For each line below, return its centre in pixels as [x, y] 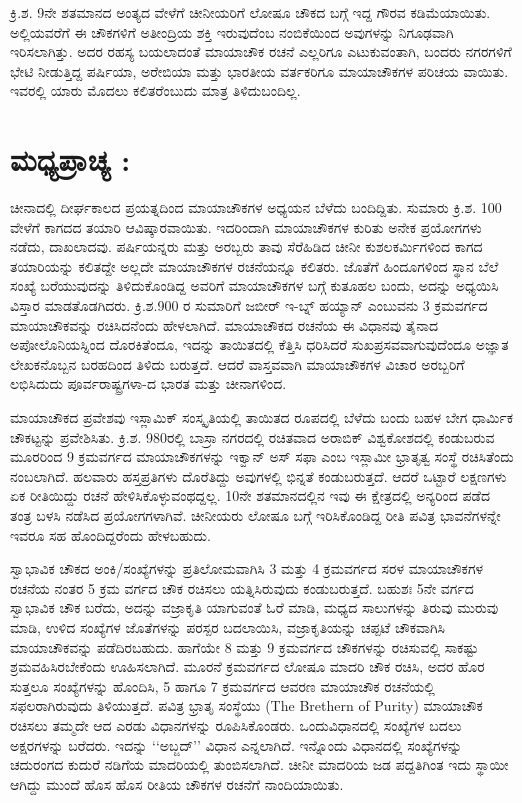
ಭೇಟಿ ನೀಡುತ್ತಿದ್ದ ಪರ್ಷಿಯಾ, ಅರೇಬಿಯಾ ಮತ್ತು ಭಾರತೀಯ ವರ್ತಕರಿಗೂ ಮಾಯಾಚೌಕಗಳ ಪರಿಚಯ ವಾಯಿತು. [259, 70]
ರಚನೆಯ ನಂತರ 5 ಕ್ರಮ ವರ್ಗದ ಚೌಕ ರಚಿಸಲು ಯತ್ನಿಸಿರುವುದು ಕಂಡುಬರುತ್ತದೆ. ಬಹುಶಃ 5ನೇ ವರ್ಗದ [242, 587]
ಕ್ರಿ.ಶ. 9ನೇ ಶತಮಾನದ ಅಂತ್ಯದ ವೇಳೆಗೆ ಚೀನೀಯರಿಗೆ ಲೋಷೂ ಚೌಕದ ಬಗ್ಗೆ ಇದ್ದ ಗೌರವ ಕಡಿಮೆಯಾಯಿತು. [250, 12]
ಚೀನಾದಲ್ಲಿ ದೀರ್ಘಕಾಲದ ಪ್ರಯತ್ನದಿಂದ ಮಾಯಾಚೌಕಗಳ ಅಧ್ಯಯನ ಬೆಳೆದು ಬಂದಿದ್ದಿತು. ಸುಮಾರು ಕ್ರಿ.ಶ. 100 [256, 207]
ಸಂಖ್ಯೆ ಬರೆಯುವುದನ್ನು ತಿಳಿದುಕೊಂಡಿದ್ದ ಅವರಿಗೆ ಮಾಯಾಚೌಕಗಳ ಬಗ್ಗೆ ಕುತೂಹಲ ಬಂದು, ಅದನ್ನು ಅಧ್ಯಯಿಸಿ [254, 285]
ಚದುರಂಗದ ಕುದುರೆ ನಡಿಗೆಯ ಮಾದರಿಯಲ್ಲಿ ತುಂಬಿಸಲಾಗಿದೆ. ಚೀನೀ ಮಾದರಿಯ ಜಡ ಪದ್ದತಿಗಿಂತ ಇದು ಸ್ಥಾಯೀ [259, 764]
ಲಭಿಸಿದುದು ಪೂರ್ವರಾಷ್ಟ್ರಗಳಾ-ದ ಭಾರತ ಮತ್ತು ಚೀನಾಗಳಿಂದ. [148, 383]
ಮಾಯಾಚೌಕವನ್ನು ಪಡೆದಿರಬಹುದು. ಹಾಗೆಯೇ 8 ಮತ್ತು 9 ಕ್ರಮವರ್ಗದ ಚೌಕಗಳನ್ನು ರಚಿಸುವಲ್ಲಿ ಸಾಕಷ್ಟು [244, 646]
